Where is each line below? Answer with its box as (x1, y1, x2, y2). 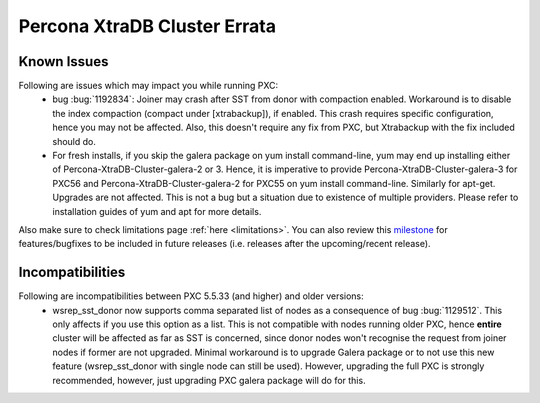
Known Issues (18, 53, 109, 70)
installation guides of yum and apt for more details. (52, 205, 262, 217)
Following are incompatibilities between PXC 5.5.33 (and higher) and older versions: (18, 290, 364, 302)
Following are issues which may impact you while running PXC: (18, 80, 279, 92)
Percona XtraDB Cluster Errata (18, 15, 277, 37)
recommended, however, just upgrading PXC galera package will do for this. (52, 374, 366, 386)
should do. (52, 135, 97, 147)
